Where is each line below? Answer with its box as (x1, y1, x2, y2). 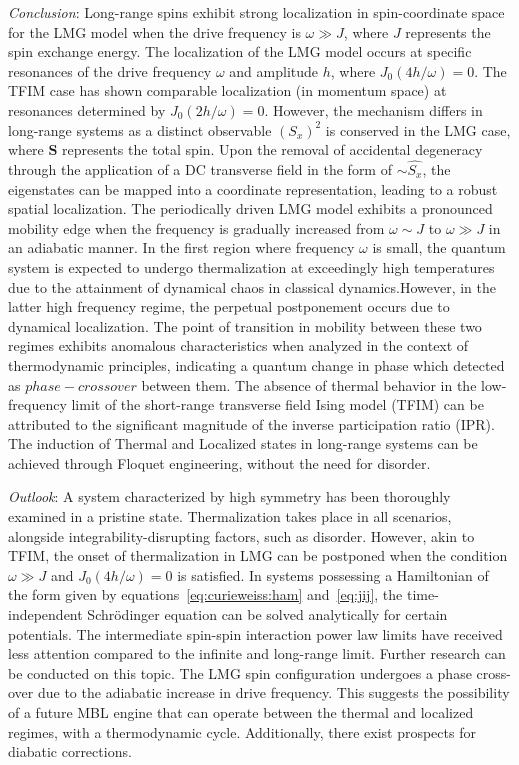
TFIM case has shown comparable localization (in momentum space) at (8, 80, 447, 101)
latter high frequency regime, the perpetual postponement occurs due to (8, 296, 450, 317)
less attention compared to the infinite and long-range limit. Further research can (8, 643, 506, 664)
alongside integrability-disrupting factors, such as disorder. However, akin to (8, 525, 475, 546)
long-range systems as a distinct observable (8, 119, 272, 140)
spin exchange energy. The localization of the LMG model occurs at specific (8, 41, 472, 62)
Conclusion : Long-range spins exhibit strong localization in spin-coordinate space (8, 2, 505, 22)
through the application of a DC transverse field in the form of (8, 158, 392, 179)
